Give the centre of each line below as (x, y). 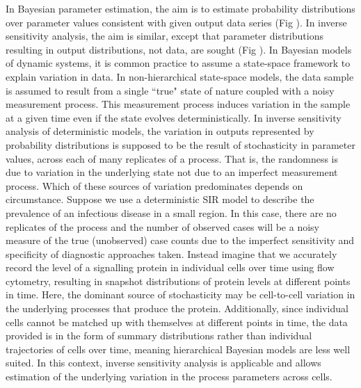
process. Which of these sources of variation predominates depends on (154, 185)
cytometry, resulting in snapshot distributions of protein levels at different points (178, 281)
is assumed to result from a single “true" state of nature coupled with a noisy (170, 90)
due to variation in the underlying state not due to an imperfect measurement (172, 172)
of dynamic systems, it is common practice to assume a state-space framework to (178, 63)
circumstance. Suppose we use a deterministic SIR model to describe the (160, 199)
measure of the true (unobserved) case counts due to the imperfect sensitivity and (180, 240)
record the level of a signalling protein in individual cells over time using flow (170, 267)
